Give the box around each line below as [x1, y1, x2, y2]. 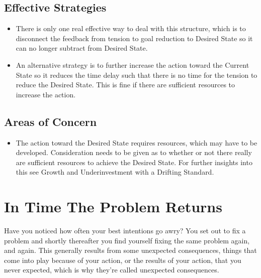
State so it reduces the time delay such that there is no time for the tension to [16, 69, 257, 80]
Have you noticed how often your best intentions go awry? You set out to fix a [4, 225, 246, 236]
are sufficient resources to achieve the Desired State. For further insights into [16, 157, 252, 167]
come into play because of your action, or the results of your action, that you [4, 254, 241, 265]
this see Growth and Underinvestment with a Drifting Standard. [16, 167, 214, 177]
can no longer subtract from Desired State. [16, 43, 148, 53]
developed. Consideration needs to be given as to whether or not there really [16, 147, 252, 158]
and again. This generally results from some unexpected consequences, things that [4, 245, 257, 255]
